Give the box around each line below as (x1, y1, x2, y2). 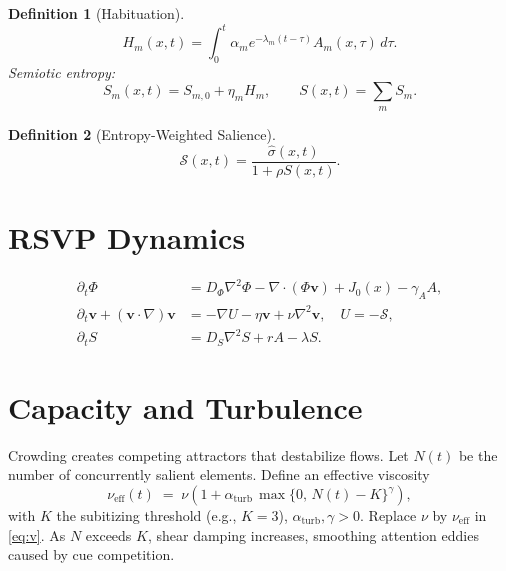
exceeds (85, 524, 132, 545)
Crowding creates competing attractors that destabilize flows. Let (8, 444, 409, 465)
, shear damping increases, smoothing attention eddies (147, 524, 479, 545)
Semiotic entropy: (8, 61, 116, 82)
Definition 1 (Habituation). (8, 3, 185, 23)
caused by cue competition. (8, 544, 175, 565)
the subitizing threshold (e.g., (56, 505, 237, 526)
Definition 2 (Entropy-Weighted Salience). (8, 123, 276, 144)
